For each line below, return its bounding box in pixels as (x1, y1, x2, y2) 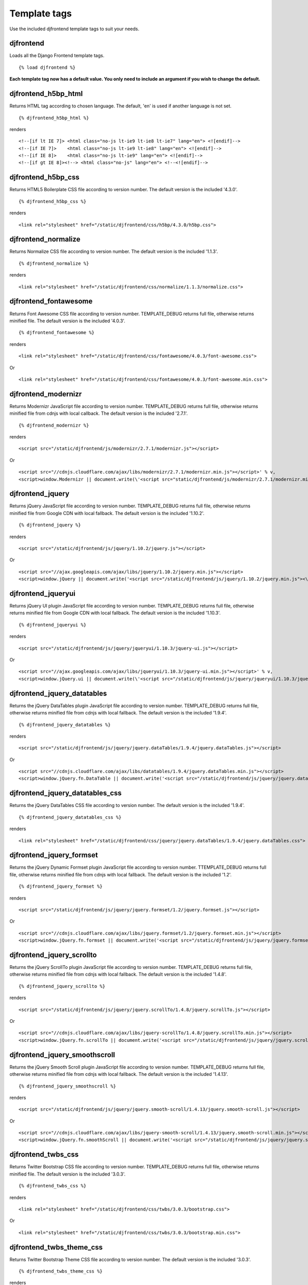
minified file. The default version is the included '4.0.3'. (9, 318, 126, 324)
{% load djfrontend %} (18, 64, 76, 70)
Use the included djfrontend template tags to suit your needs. (9, 26, 140, 32)
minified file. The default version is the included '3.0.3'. (9, 1171, 126, 1177)
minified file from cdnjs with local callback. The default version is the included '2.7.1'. (9, 410, 188, 416)
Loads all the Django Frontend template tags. (9, 52, 105, 59)
